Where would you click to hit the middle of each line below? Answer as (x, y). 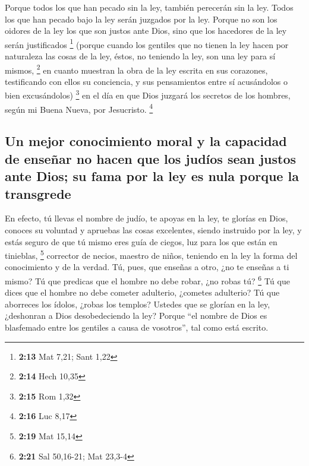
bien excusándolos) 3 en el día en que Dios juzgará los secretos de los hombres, (148, 94)
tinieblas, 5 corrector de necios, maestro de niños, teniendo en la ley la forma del (151, 254)
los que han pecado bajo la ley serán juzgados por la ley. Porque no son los (141, 19)
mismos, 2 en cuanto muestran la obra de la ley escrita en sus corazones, (136, 69)
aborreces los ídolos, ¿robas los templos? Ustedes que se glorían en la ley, (138, 304)
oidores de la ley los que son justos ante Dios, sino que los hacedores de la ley (146, 31)
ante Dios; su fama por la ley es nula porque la (152, 176)
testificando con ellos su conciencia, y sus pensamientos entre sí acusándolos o (146, 81)
